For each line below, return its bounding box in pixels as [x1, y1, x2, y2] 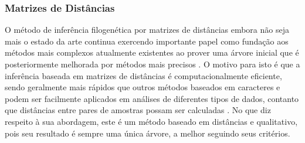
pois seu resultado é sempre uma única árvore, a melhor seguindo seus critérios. [5, 127, 290, 139]
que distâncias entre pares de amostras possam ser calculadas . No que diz [5, 104, 271, 116]
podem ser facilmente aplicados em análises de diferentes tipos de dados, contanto [5, 92, 299, 104]
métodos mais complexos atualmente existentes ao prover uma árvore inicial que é [5, 46, 299, 59]
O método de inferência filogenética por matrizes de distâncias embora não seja [5, 23, 289, 36]
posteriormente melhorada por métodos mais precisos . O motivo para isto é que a [5, 58, 300, 70]
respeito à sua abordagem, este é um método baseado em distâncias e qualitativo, [5, 115, 298, 127]
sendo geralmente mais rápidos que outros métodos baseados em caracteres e [5, 81, 280, 93]
